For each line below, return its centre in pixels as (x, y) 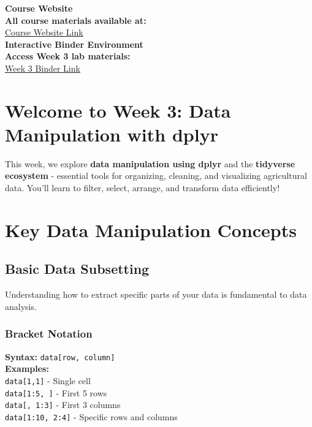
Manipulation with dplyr (112, 134)
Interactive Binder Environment (74, 44)
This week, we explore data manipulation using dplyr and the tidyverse (150, 163)
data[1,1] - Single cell (48, 380)
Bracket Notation (49, 334)
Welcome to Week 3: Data (118, 110)
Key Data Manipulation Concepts (151, 229)
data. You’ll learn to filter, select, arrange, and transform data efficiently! (143, 188)
